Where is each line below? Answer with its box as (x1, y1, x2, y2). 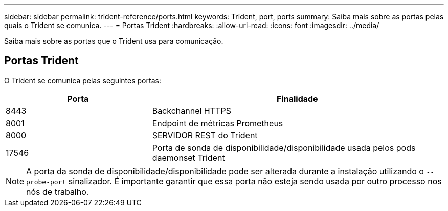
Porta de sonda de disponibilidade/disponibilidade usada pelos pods (152, 142, 416, 153)
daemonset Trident (152, 152, 225, 163)
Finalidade (277, 93, 318, 104)
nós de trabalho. (26, 186, 89, 197)
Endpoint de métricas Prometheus (152, 118, 283, 128)
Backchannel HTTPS (152, 105, 231, 116)
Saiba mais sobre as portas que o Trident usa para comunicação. (4, 37, 223, 45)
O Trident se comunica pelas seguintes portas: (4, 76, 161, 85)
